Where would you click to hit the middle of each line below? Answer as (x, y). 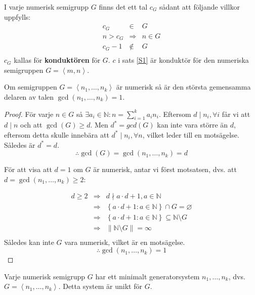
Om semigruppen (31, 87)
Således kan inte (29, 242)
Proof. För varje (29, 114)
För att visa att (28, 169)
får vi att (236, 114)
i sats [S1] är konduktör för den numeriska (183, 60)
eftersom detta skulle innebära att (57, 134)
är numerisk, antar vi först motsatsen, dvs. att (165, 169)
